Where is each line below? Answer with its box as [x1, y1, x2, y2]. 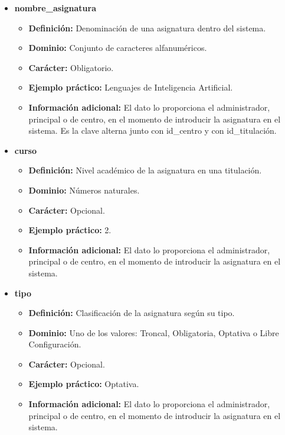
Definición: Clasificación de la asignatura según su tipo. [28, 307, 235, 319]
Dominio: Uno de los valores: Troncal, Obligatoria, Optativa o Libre [28, 326, 279, 339]
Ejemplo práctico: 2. [28, 224, 112, 236]
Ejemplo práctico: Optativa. [28, 378, 139, 390]
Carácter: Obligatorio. [28, 61, 114, 73]
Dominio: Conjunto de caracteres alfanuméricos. [28, 41, 207, 54]
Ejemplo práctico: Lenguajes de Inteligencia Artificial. [28, 81, 233, 94]
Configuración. [28, 338, 81, 350]
